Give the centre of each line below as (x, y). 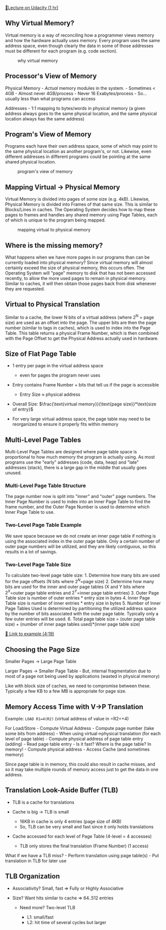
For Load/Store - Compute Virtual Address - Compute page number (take (80, 728)
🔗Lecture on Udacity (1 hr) (32, 8)
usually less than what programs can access (50, 99)
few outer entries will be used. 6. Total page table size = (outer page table (80, 619)
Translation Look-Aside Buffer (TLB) (62, 790)
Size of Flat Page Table (41, 354)
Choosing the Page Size (42, 649)
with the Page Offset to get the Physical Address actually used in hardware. (82, 338)
